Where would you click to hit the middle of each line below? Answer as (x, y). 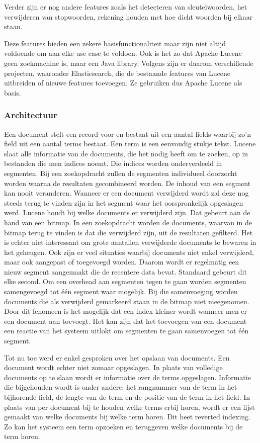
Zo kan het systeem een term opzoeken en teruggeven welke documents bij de (123, 426)
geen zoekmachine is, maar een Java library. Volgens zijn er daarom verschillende (129, 63)
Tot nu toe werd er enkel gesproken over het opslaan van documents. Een (117, 357)
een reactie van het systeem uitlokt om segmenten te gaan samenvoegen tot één (126, 331)
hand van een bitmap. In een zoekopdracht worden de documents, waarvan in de (128, 222)
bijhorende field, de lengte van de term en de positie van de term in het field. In (127, 397)
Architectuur (31, 115)
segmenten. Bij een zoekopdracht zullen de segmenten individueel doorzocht (121, 173)
